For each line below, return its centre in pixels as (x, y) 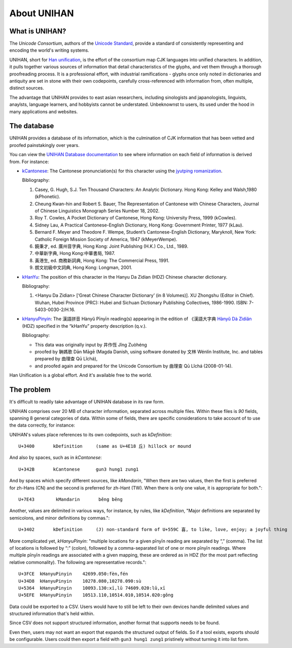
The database (32, 126)
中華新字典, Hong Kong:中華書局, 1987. (75, 253)
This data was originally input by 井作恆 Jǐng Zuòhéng (91, 345)
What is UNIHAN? (38, 31)
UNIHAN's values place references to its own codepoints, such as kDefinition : (90, 434)
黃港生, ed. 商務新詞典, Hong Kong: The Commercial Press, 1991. (102, 260)
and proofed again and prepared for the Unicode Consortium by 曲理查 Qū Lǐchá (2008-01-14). (134, 366)
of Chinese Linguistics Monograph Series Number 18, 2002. (97, 211)
